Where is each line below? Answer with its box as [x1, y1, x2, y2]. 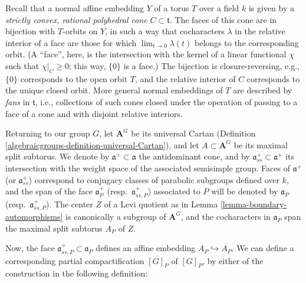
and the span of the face [5, 185, 93, 197]
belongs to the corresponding [195, 36, 299, 48]
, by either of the [202, 254, 264, 266]
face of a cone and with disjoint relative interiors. [5, 107, 183, 119]
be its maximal [233, 138, 288, 151]
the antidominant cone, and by [139, 150, 250, 162]
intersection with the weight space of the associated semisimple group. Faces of [5, 161, 290, 174]
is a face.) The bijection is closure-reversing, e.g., [123, 59, 300, 71]
